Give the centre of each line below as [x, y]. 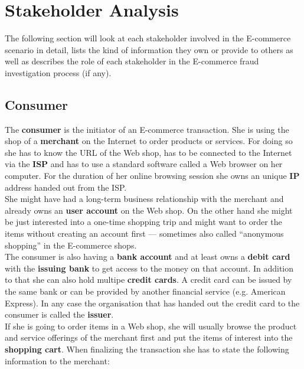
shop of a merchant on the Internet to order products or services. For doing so [149, 141]
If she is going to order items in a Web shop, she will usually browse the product [151, 326]
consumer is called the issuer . [59, 314]
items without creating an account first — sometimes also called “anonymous [144, 234]
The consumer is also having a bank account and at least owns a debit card [148, 257]
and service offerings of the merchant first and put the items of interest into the [149, 337]
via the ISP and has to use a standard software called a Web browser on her [144, 164]
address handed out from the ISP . [66, 187]
